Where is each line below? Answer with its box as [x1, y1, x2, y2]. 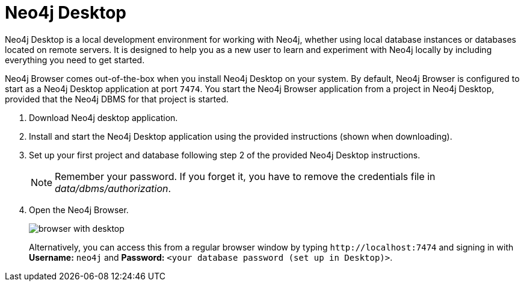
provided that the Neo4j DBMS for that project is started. [5, 93, 229, 104]
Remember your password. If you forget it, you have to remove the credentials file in [55, 170, 436, 182]
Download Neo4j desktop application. [29, 112, 178, 123]
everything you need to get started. [5, 54, 145, 65]
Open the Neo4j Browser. [29, 204, 129, 215]
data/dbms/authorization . [55, 182, 171, 194]
